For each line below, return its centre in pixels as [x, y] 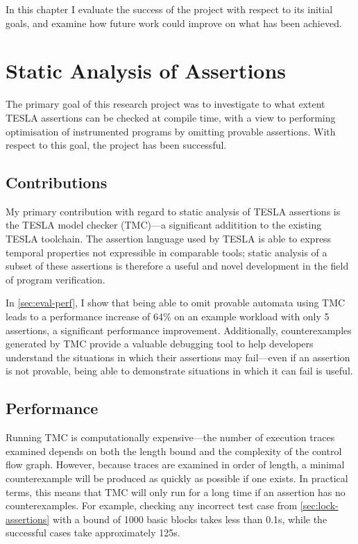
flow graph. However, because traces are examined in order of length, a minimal [175, 464]
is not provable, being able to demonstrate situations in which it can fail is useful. [179, 371]
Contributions [57, 182]
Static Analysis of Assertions [146, 71]
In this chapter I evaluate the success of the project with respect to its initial [169, 9]
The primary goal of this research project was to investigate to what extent [165, 104]
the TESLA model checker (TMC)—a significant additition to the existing [164, 225]
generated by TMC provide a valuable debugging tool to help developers [160, 344]
